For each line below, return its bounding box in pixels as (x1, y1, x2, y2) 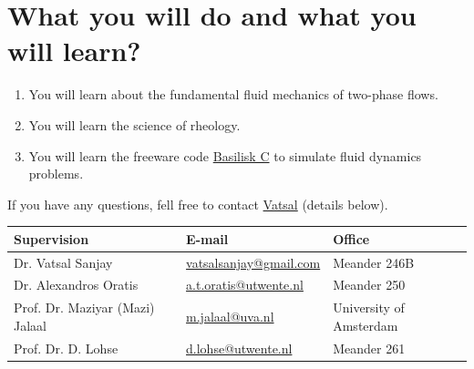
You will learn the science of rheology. (28, 115, 241, 134)
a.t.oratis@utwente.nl (186, 275, 304, 294)
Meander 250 (333, 275, 406, 294)
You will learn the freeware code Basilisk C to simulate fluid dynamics (28, 146, 422, 165)
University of (333, 298, 405, 317)
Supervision (14, 229, 89, 248)
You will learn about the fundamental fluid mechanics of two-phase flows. (28, 85, 438, 104)
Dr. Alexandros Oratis (14, 275, 139, 294)
